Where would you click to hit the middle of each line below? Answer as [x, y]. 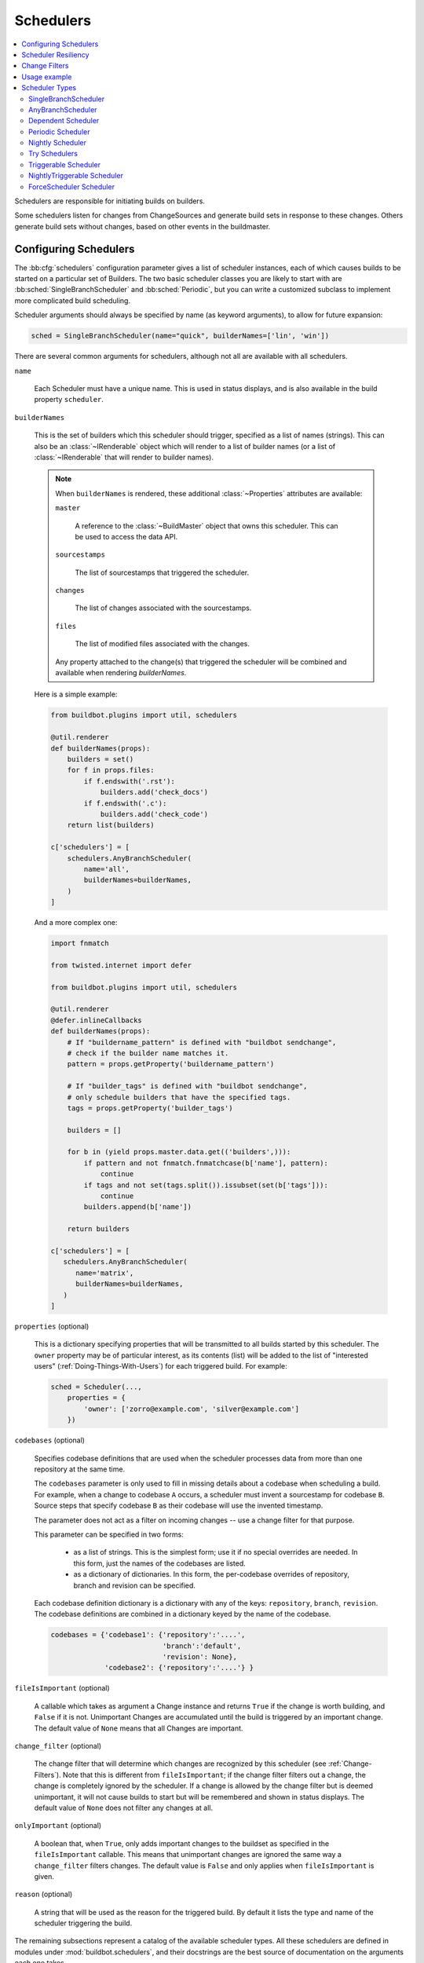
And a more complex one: [76, 923]
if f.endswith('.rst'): [130, 781]
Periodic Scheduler [59, 132]
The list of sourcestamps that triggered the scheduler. [162, 572]
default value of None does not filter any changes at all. [124, 1808]
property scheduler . [69, 400]
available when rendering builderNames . [121, 673]
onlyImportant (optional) [58, 1826]
